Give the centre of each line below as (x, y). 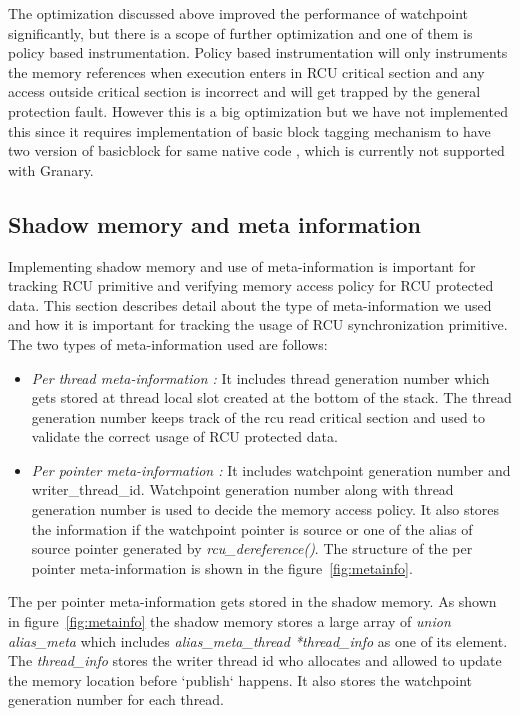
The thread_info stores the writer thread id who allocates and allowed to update (255, 660)
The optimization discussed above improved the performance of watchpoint (238, 13)
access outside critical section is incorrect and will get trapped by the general (244, 91)
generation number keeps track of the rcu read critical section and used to (258, 416)
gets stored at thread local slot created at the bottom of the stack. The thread (271, 397)
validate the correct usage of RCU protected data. (184, 436)
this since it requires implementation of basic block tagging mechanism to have (249, 130)
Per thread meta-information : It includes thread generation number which (260, 377)
